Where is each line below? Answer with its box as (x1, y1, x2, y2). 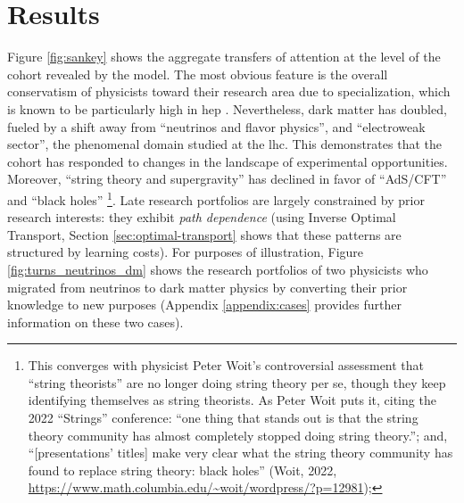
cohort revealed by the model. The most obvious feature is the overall (7, 64, 388, 83)
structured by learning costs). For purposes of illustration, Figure (7, 243, 364, 261)
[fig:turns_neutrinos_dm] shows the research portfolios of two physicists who (7, 260, 428, 278)
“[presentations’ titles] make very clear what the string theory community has (28, 443, 453, 462)
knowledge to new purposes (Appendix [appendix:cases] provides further (7, 295, 402, 314)
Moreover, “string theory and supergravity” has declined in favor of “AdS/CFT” (7, 169, 447, 188)
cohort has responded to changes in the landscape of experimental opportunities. (7, 152, 448, 170)
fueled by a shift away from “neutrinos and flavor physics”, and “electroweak (7, 117, 426, 136)
